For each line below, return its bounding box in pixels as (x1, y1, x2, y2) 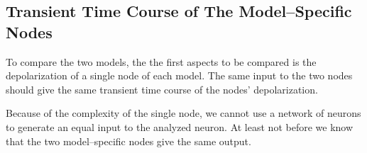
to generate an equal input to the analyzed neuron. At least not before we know (6, 119, 354, 134)
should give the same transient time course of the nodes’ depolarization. (6, 81, 318, 96)
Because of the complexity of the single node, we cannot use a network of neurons (6, 106, 361, 120)
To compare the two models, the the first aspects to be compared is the (6, 54, 317, 69)
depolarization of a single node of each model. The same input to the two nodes (6, 68, 353, 83)
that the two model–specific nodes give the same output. (6, 133, 251, 148)
